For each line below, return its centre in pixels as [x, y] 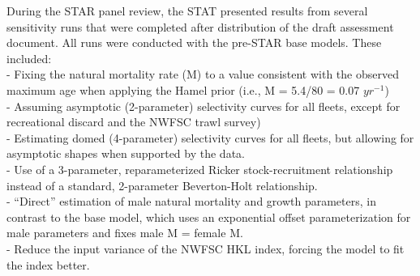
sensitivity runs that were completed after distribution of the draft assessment [200, 26]
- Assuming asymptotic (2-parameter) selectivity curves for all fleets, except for [204, 106]
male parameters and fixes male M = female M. [125, 233]
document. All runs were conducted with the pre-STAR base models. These [194, 42]
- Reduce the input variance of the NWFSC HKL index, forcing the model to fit [206, 248]
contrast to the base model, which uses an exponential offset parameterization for [209, 217]
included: [29, 58]
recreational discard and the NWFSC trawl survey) [134, 122]
